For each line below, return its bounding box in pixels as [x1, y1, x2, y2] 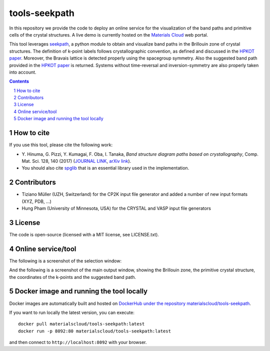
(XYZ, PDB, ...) [21, 198, 52, 204]
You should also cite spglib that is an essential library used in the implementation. [21, 165, 189, 171]
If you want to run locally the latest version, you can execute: [9, 309, 134, 315]
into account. [9, 69, 36, 75]
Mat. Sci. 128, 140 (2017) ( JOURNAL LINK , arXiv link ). [21, 158, 131, 164]
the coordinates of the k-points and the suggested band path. [9, 274, 136, 280]
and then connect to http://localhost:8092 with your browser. [9, 339, 147, 345]
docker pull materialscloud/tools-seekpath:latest [18, 321, 145, 327]
